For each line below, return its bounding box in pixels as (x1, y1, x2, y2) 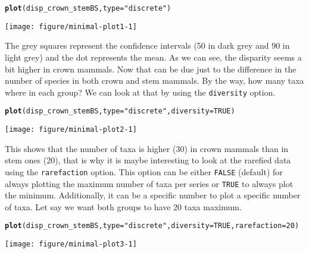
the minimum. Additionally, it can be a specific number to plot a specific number (5, 189, 301, 201)
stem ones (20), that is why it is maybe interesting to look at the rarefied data (5, 154, 291, 166)
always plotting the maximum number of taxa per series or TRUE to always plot (5, 177, 294, 189)
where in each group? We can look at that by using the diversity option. (5, 86, 276, 98)
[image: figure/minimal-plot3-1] (5, 240, 137, 248)
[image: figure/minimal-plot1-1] (5, 22, 137, 31)
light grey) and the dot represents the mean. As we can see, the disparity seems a (5, 50, 302, 63)
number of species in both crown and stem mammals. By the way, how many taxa (5, 74, 304, 87)
